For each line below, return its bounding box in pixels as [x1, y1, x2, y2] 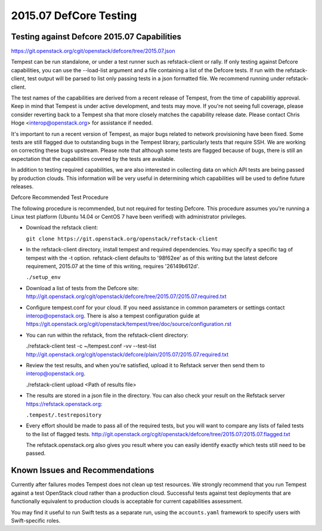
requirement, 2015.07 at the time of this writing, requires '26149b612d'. [26, 263, 200, 270]
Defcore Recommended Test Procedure [11, 194, 109, 201]
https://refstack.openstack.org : [26, 400, 103, 408]
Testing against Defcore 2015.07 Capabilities [11, 32, 182, 42]
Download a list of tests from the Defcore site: [26, 284, 139, 291]
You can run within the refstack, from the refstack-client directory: [26, 331, 189, 339]
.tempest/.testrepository [26, 411, 102, 418]
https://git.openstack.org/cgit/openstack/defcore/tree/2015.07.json [11, 48, 175, 55]
